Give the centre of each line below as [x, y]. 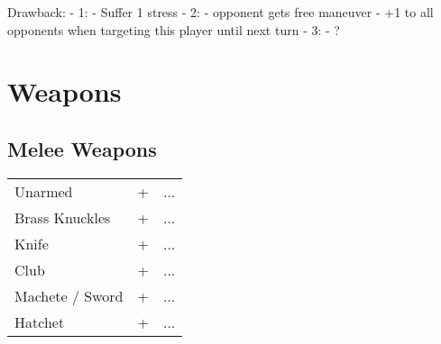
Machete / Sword [69, 295]
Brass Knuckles [63, 217]
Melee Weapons [82, 148]
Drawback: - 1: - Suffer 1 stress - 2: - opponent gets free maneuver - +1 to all [220, 12]
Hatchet [40, 321]
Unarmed [44, 191]
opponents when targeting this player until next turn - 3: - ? [174, 29]
